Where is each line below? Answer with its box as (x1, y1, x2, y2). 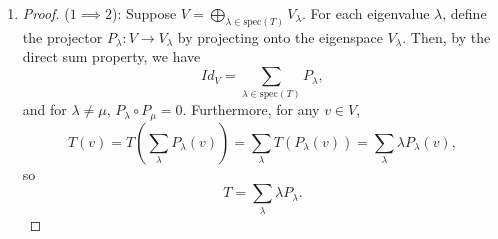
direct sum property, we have (22, 46, 201, 67)
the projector (22, 26, 103, 47)
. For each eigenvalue (302, 3, 430, 23)
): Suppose (111, 3, 177, 23)
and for (22, 99, 67, 120)
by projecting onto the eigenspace (177, 26, 383, 47)
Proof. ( (22, 3, 70, 23)
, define (442, 3, 487, 23)
